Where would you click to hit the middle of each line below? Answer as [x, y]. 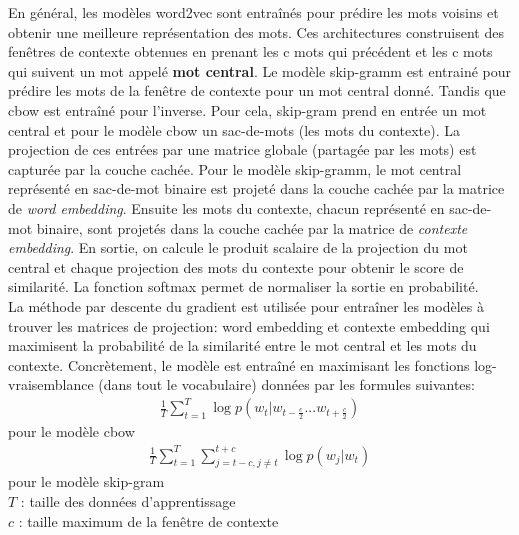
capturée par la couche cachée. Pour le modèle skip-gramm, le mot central [235, 168]
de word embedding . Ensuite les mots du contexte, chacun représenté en [226, 207]
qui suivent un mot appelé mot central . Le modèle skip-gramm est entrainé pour [260, 70]
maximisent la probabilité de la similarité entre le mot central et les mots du [242, 345]
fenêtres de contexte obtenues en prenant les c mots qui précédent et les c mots [250, 51]
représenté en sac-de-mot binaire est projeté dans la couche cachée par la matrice [256, 188]
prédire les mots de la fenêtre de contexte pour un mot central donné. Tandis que [257, 90]
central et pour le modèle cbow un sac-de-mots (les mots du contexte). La [234, 129]
